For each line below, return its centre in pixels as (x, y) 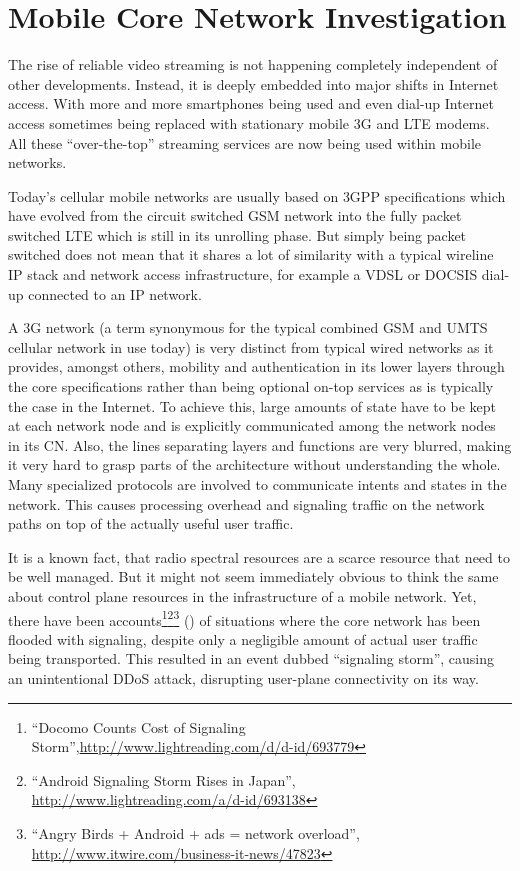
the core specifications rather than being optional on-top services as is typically (251, 386)
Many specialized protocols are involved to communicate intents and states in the (257, 484)
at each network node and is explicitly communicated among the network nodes (252, 425)
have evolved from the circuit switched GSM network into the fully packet (235, 215)
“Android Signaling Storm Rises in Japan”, (163, 779)
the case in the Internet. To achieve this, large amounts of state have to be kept (252, 405)
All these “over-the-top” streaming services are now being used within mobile (244, 142)
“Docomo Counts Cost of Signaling (138, 726)
